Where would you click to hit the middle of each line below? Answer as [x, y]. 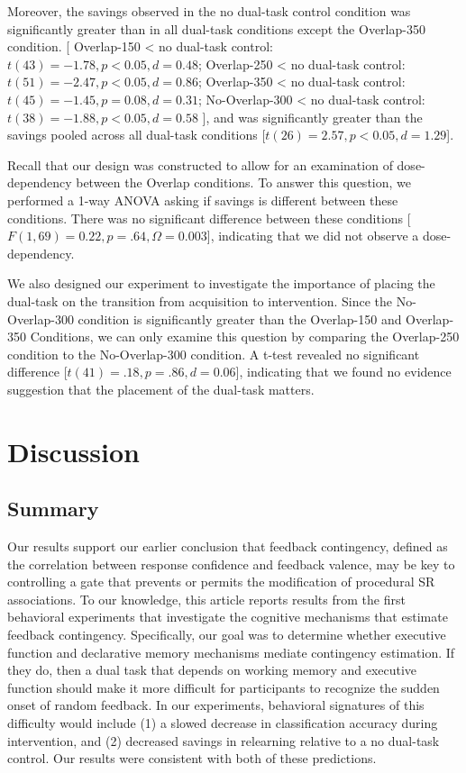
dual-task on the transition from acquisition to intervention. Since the [200, 300]
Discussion [73, 451]
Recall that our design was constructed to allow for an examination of [200, 164]
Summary [53, 509]
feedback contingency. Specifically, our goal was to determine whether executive [227, 635]
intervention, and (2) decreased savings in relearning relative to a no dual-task [224, 740]
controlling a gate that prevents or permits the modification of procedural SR [221, 582]
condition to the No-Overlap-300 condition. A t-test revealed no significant [214, 354]
